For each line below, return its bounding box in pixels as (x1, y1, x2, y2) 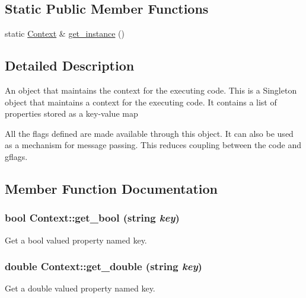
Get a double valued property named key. (5, 282, 155, 294)
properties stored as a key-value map (5, 107, 138, 120)
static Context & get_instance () (5, 27, 125, 40)
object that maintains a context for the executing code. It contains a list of (5, 95, 277, 108)
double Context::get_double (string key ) (5, 259, 202, 274)
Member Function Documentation (5, 179, 218, 197)
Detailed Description (5, 56, 135, 75)
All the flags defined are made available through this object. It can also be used (5, 127, 294, 139)
